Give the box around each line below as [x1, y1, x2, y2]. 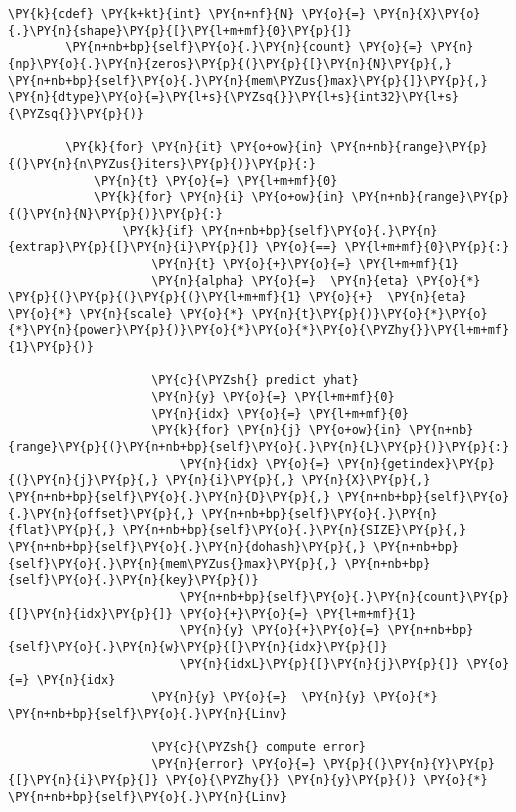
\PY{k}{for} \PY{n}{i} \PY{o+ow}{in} [93, 190, 345, 205]
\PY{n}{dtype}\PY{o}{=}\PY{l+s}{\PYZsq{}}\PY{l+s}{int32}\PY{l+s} [8, 90, 460, 105]
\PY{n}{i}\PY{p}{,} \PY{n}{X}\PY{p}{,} [165, 473, 431, 488]
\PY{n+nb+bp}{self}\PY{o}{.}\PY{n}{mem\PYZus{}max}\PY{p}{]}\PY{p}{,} [8, 73, 488, 88]
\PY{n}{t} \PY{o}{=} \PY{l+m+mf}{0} [93, 173, 338, 188]
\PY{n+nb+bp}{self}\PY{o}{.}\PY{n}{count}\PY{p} [179, 589, 510, 604]
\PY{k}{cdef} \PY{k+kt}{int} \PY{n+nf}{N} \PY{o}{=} [8, 7, 366, 21]
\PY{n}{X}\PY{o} [373, 7, 481, 21]
